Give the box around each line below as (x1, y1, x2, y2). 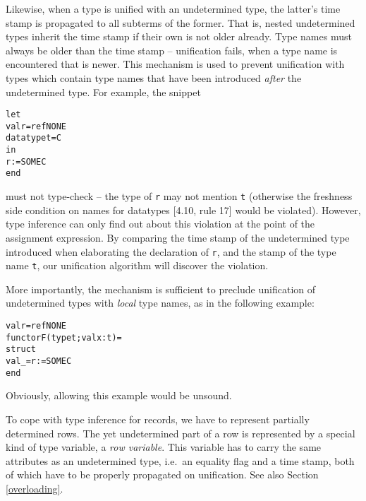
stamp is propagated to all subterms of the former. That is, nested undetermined (6, 15, 355, 30)
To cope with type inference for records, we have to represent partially (6, 411, 310, 426)
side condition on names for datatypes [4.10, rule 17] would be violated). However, (6, 202, 361, 217)
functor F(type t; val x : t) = (6, 332, 122, 343)
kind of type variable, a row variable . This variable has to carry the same (6, 440, 322, 454)
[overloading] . (6, 481, 63, 495)
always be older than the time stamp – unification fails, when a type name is (6, 42, 338, 57)
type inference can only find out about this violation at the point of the (6, 216, 315, 231)
